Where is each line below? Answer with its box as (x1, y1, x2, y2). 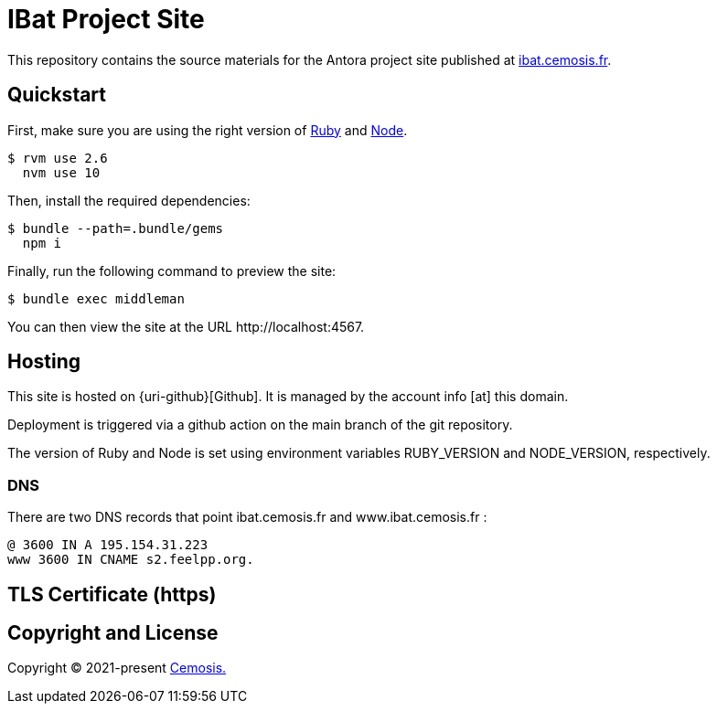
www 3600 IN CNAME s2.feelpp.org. (7, 552, 254, 568)
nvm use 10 (22, 164, 101, 180)
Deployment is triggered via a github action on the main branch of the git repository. (7, 417, 513, 433)
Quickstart (7, 83, 107, 107)
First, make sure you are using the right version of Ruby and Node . (7, 122, 408, 138)
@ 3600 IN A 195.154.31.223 (7, 537, 209, 553)
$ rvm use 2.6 (7, 150, 108, 165)
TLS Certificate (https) (7, 582, 217, 606)
